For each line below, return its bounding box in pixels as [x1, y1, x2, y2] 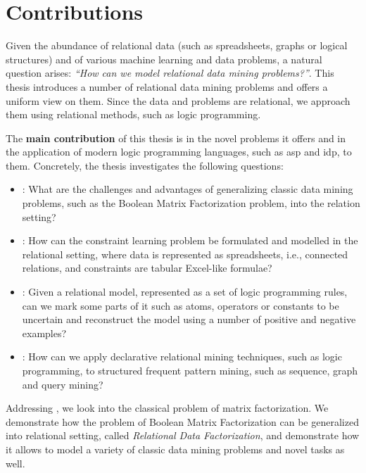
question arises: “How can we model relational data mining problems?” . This [6, 65, 334, 80]
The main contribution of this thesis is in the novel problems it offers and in [6, 130, 346, 145]
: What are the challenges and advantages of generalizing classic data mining [22, 182, 353, 196]
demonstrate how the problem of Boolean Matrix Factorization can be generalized [6, 414, 359, 429]
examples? [22, 325, 67, 340]
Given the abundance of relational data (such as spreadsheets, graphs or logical [6, 38, 348, 53]
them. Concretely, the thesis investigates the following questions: [6, 158, 284, 172]
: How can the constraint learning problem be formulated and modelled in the [22, 233, 358, 248]
